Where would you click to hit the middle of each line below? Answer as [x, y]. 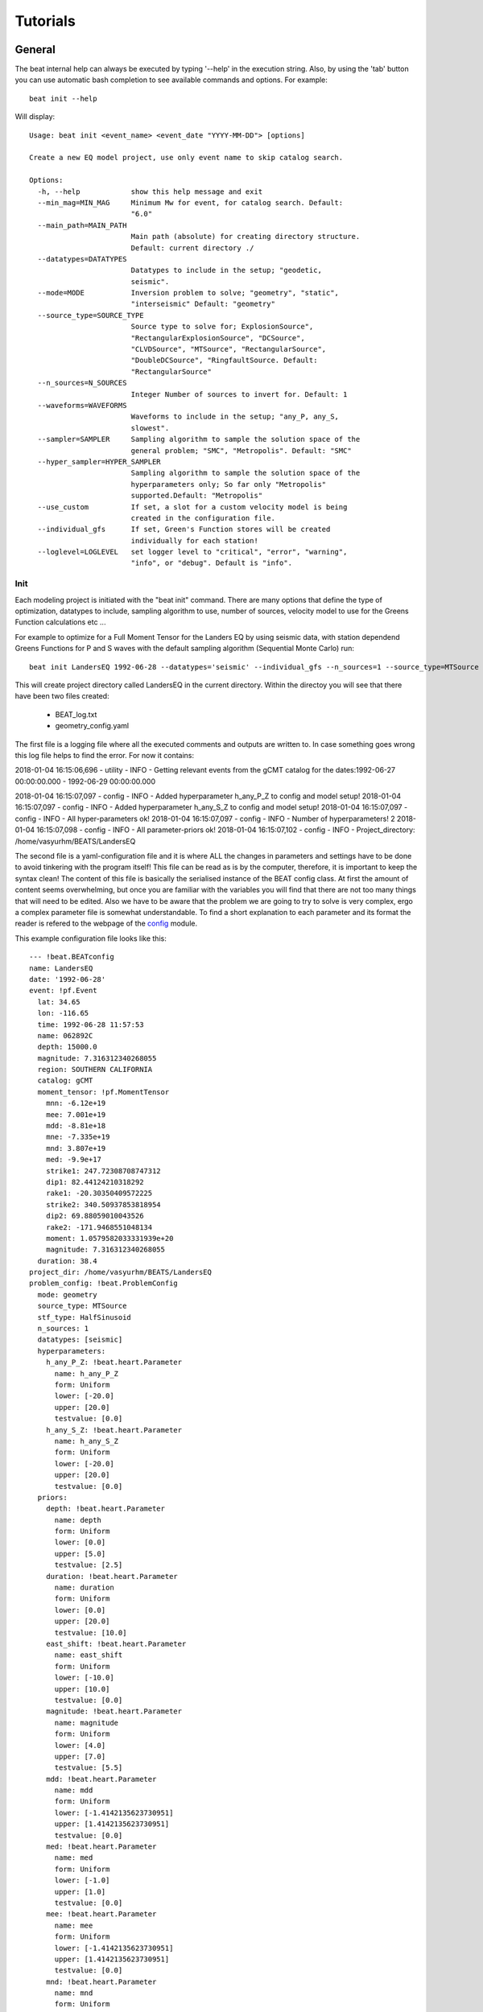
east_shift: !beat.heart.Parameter [116, 1643]
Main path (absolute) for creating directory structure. [246, 237]
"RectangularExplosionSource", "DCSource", [218, 338]
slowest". [150, 428]
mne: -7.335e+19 [78, 1137]
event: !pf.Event [63, 991]
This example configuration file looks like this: [91, 938]
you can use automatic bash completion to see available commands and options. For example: [171, 80]
